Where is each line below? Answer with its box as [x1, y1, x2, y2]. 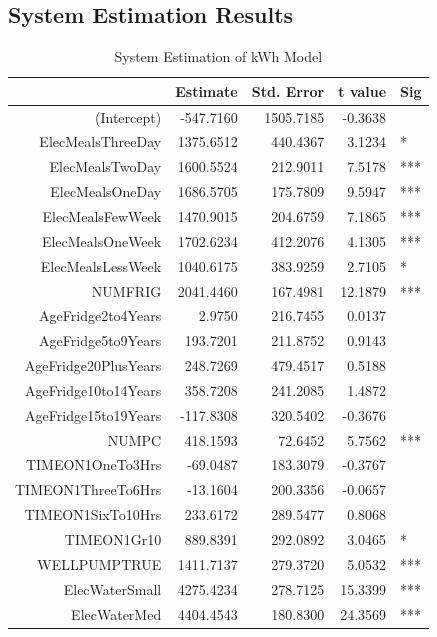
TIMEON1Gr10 [64, 528, 162, 549]
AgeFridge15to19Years [25, 404, 162, 425]
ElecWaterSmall [63, 578, 162, 599]
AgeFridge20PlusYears [24, 355, 162, 376]
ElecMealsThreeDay [39, 131, 162, 152]
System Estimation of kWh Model [114, 46, 323, 67]
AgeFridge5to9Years [39, 330, 162, 351]
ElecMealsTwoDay [49, 156, 162, 177]
